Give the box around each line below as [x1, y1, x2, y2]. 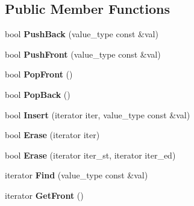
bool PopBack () [5, 88, 70, 100]
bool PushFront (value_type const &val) [5, 47, 161, 60]
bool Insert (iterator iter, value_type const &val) [5, 108, 190, 121]
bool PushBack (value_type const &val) [5, 28, 158, 40]
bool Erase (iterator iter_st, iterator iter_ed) [5, 148, 176, 161]
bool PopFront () [5, 68, 73, 80]
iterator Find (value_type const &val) [5, 169, 148, 181]
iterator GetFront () [5, 189, 84, 201]
